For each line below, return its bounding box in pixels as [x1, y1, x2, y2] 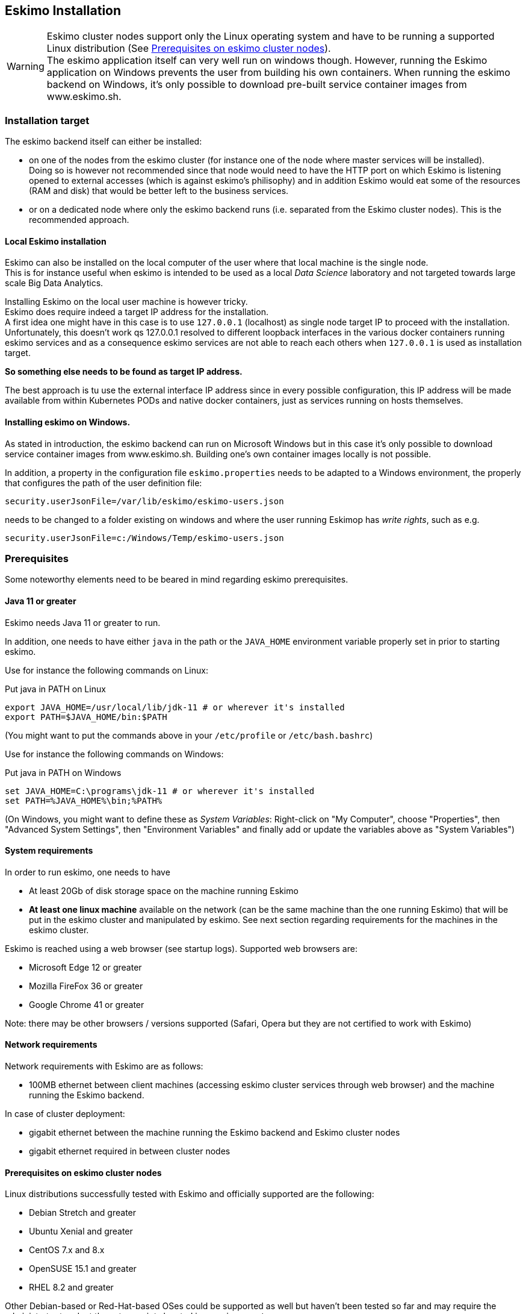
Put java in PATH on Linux [5, 683, 106, 694]
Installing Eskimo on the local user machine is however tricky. [5, 296, 248, 307]
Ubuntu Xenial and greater [29, 1226, 133, 1237]
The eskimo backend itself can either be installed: [5, 136, 202, 147]
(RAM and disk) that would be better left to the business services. [29, 186, 289, 196]
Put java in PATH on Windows [5, 767, 122, 778]
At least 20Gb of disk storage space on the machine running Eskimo [29, 885, 299, 896]
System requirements [5, 845, 93, 856]
